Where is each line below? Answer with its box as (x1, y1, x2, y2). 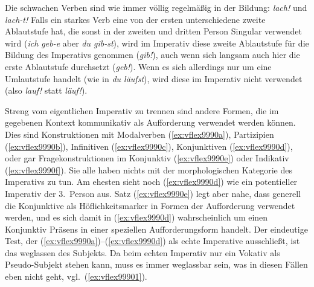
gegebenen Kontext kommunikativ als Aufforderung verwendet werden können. (5, 116, 296, 129)
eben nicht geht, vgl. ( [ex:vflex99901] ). (5, 270, 147, 283)
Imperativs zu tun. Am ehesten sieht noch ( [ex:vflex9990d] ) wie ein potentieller (5, 175, 298, 188)
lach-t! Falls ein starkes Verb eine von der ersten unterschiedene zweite (5, 13, 266, 25)
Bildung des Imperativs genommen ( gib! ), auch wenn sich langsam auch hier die (5, 48, 300, 61)
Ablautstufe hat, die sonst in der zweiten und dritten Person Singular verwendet (5, 25, 302, 37)
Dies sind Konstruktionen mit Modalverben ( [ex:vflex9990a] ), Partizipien (5, 127, 274, 140)
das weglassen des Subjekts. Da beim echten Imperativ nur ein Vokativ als (5, 246, 280, 259)
